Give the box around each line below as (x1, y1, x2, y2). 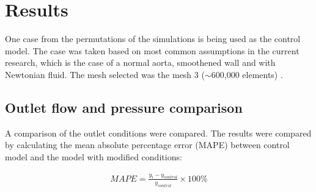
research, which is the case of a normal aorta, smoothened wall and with (5, 56, 276, 69)
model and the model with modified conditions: (5, 150, 182, 163)
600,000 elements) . (211, 68, 283, 80)
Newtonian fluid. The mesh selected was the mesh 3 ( (5, 68, 205, 80)
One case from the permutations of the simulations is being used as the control (5, 32, 301, 45)
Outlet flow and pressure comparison (5, 98, 243, 116)
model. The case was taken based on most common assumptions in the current (5, 44, 299, 57)
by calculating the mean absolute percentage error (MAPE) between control (5, 138, 290, 151)
